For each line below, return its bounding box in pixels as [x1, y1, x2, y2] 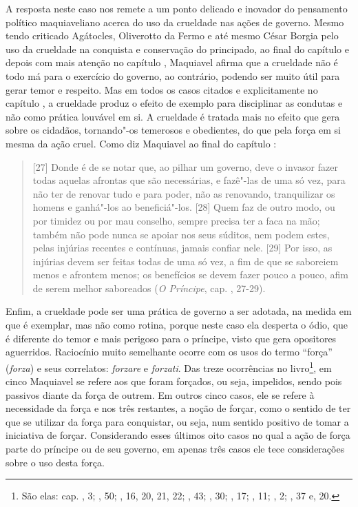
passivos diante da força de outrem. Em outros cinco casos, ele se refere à [6, 387, 315, 402]
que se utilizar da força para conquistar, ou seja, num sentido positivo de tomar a [6, 414, 349, 428]
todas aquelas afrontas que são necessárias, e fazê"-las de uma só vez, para [32, 173, 346, 187]
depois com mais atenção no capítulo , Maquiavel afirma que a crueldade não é [6, 55, 338, 70]
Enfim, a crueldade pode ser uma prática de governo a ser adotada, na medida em [6, 304, 352, 318]
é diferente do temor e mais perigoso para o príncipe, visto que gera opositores [6, 331, 337, 345]
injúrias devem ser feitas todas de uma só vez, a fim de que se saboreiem [32, 253, 339, 268]
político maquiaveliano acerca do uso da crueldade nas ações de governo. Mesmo [6, 14, 344, 29]
